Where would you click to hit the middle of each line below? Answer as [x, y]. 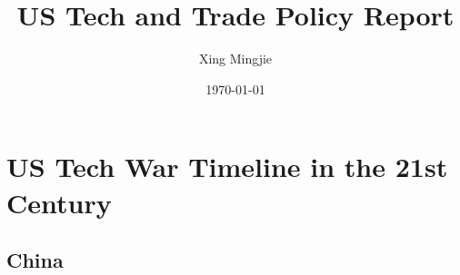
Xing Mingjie [235, 59]
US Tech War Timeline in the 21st [227, 167]
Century [59, 202]
